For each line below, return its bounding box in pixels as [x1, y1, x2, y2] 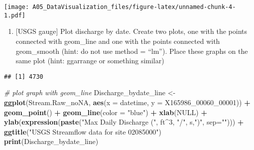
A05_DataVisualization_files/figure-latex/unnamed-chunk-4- [32, 3, 236, 10]
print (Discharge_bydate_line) [4, 136, 99, 147]
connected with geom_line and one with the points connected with [15, 35, 220, 46]
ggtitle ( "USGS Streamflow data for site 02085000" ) [4, 126, 161, 137]
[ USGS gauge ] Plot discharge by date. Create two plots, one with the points [15, 26, 247, 36]
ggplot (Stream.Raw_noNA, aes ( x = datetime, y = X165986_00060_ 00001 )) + [4, 97, 251, 107]
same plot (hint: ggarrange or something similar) [15, 55, 164, 66]
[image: [4, 3, 29, 10]
